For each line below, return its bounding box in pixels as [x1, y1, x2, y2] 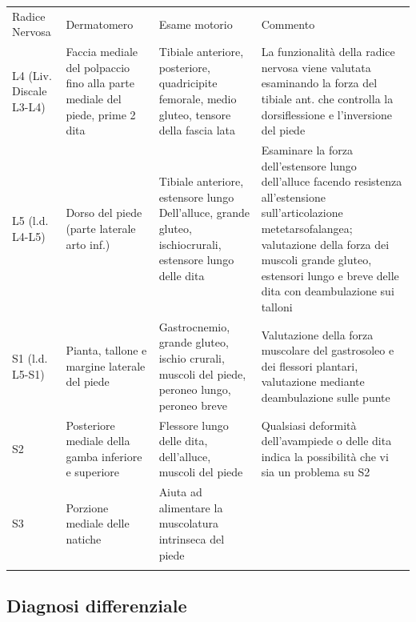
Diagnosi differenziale [6, 593, 187, 618]
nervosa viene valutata [261, 58, 371, 75]
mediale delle [66, 515, 130, 532]
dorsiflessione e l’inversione [261, 106, 392, 122]
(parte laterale [66, 219, 136, 236]
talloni [261, 298, 293, 315]
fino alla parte [66, 74, 135, 91]
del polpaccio [66, 58, 130, 75]
